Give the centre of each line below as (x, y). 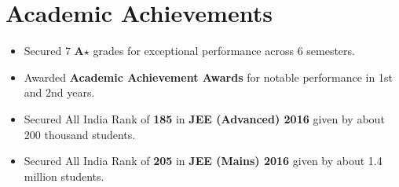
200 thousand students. (80, 134)
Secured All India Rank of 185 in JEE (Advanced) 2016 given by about (204, 118)
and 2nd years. (59, 92)
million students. (64, 176)
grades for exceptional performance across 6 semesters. (224, 51)
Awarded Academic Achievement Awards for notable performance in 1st (208, 77)
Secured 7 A (54, 51)
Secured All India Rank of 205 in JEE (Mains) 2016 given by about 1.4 (203, 161)
